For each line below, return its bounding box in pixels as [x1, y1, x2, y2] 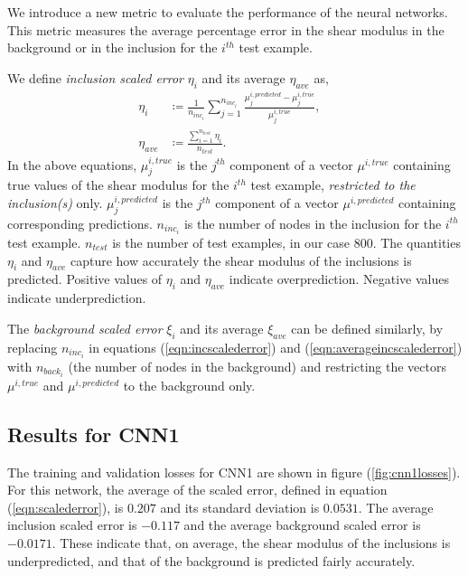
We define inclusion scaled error [7, 68, 184, 87]
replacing [7, 337, 58, 356]
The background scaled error [7, 318, 163, 337]
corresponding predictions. [7, 213, 153, 232]
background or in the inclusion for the [7, 38, 218, 57]
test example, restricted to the [250, 175, 416, 194]
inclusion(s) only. [7, 194, 103, 212]
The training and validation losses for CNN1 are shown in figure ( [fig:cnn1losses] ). [7, 462, 461, 481]
